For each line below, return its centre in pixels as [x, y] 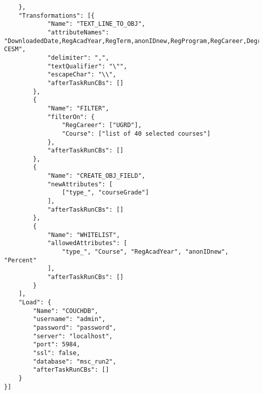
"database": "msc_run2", [75, 361]
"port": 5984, [57, 345]
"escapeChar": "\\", [82, 75]
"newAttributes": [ [80, 184]
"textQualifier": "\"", [87, 66]
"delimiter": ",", [78, 57]
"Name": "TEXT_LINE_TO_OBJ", [96, 24]
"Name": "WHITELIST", [84, 235]
